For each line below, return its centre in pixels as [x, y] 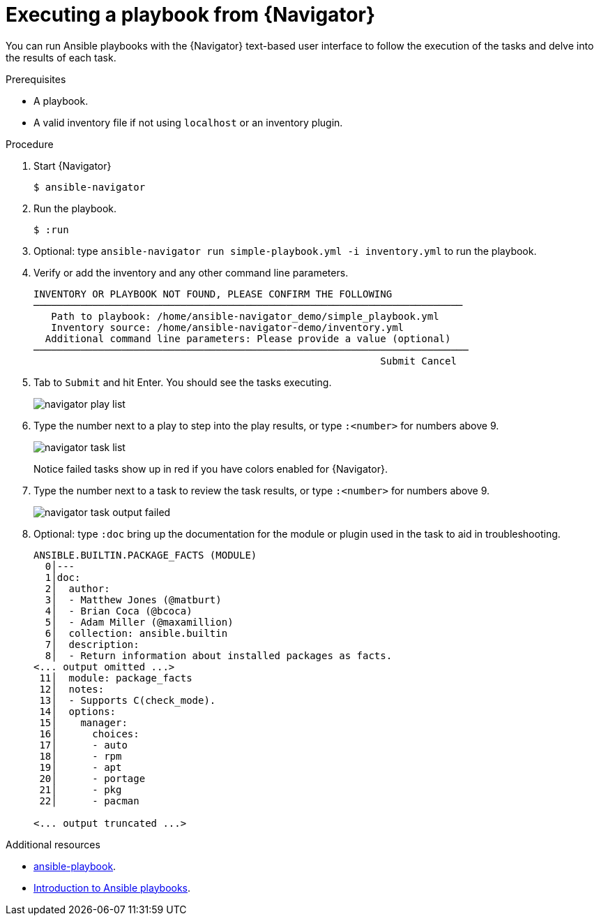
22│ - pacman [89, 801]
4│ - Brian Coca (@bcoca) [119, 611]
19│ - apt [81, 767]
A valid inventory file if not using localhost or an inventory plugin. [188, 122]
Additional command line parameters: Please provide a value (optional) [248, 338]
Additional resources [53, 844]
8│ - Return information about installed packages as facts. [219, 655]
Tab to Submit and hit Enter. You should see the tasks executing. [183, 382]
